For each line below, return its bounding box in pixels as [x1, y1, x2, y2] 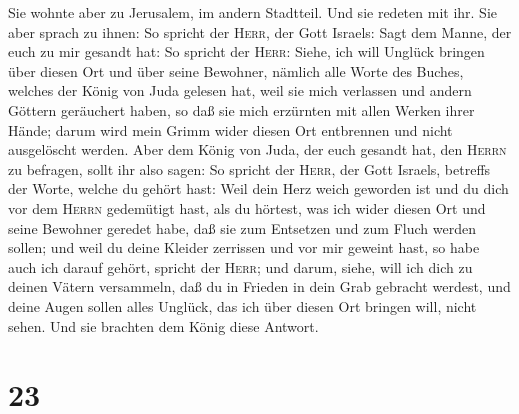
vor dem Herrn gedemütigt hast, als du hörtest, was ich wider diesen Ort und [8, 197, 486, 218]
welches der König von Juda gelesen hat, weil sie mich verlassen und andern [8, 80, 472, 101]
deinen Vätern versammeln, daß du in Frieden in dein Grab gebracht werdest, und [8, 276, 511, 297]
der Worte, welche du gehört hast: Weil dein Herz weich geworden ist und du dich [8, 178, 509, 199]
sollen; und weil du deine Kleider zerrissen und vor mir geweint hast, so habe [8, 237, 480, 258]
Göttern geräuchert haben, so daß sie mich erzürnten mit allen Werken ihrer [8, 99, 475, 120]
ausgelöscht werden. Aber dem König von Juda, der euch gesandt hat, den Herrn [8, 139, 507, 160]
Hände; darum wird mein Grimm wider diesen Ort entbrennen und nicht [8, 119, 453, 140]
